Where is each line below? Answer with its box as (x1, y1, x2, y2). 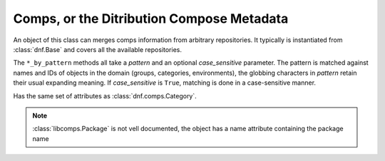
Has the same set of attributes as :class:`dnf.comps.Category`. (13, 91, 197, 100)
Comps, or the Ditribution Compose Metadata (13, 11, 289, 26)
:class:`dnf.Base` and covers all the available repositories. (13, 45, 182, 53)
